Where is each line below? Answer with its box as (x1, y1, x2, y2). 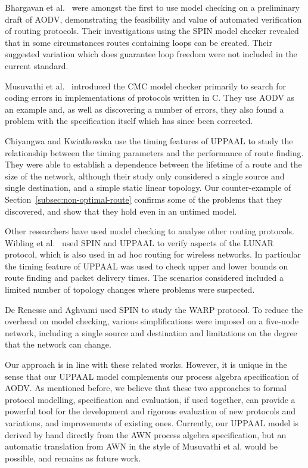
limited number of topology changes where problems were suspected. (5, 283, 255, 296)
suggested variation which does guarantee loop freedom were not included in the (5, 48, 297, 60)
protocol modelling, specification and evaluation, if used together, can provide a (5, 393, 295, 405)
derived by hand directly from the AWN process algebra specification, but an (5, 428, 287, 441)
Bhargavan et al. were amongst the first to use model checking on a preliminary (5, 1, 300, 13)
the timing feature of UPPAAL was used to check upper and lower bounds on (5, 259, 288, 272)
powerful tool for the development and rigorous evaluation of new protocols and (5, 405, 296, 417)
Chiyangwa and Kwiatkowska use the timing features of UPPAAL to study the (5, 134, 293, 147)
